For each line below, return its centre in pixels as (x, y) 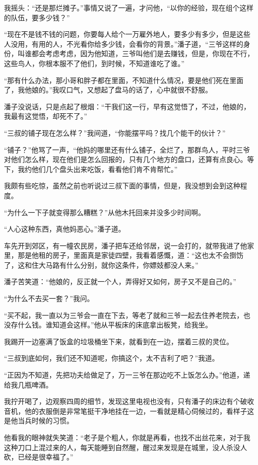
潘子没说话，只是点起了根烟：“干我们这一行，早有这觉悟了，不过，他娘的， (127, 106)
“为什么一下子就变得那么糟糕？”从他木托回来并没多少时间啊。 (105, 212)
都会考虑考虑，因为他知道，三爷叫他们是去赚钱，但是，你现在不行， (143, 53)
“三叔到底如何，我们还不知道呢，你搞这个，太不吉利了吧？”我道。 (112, 358)
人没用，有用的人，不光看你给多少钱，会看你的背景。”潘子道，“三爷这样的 (124, 43)
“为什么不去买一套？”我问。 (49, 298)
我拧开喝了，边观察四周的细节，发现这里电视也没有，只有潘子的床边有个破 (126, 401)
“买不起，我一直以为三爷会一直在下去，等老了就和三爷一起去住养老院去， (124, 315)
